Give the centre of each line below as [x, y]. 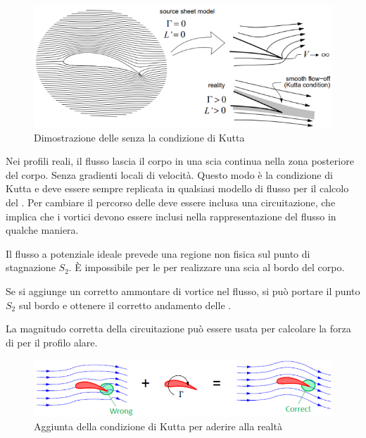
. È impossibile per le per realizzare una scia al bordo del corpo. [207, 267]
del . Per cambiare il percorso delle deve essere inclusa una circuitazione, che [171, 202]
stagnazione [31, 267]
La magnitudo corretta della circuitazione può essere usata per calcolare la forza [178, 328]
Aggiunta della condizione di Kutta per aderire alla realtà [158, 426]
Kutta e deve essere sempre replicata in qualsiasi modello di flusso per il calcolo [177, 188]
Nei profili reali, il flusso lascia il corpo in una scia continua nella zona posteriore [180, 161]
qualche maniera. [42, 230]
